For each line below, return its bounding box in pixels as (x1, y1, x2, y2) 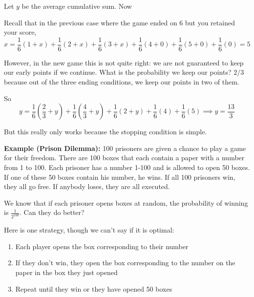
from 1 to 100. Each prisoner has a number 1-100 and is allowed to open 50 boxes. (4, 162, 250, 172)
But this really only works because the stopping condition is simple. (4, 127, 207, 137)
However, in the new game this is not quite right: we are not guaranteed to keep (4, 57, 244, 67)
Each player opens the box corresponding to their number (15, 241, 189, 251)
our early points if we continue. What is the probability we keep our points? (4, 67, 232, 77)
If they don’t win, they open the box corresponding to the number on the (15, 257, 235, 268)
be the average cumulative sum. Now (21, 1, 132, 11)
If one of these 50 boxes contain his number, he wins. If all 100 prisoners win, (4, 171, 235, 182)
